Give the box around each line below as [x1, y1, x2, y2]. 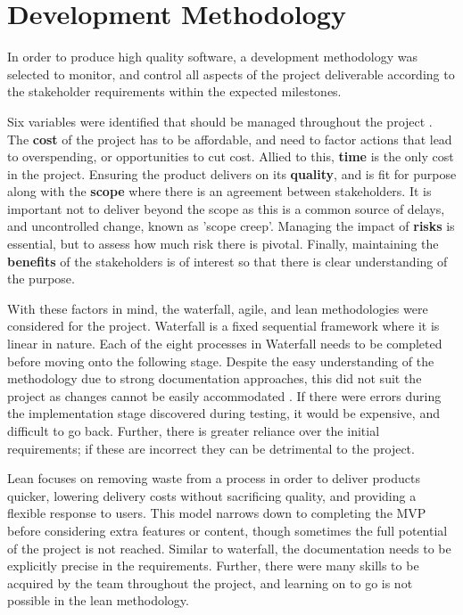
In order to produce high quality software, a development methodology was [7, 47, 418, 66]
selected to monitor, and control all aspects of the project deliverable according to [7, 64, 455, 83]
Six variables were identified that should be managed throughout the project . [7, 111, 433, 130]
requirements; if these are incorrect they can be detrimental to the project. [7, 439, 415, 457]
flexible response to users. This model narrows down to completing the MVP [7, 504, 426, 522]
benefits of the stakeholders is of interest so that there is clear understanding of [7, 251, 448, 270]
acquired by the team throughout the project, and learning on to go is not [7, 573, 413, 592]
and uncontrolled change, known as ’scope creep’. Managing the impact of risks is [7, 217, 455, 235]
